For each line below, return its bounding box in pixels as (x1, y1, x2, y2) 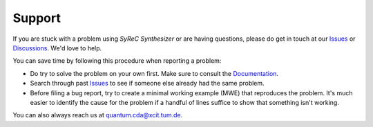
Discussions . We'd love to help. (12, 43, 102, 52)
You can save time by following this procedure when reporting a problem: (12, 57, 222, 65)
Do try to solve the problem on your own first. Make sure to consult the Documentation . (30, 69, 279, 77)
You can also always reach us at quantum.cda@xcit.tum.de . (12, 111, 183, 119)
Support (12, 10, 61, 26)
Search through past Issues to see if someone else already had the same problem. (30, 79, 265, 88)
